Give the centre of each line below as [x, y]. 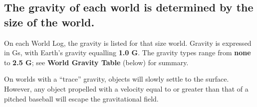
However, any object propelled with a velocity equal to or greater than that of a [126, 88]
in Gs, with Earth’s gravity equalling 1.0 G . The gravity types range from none [128, 53]
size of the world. [49, 22]
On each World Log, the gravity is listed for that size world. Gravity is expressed [128, 43]
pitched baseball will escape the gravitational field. [81, 98]
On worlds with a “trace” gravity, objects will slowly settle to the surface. [117, 79]
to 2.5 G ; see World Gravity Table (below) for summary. [96, 62]
